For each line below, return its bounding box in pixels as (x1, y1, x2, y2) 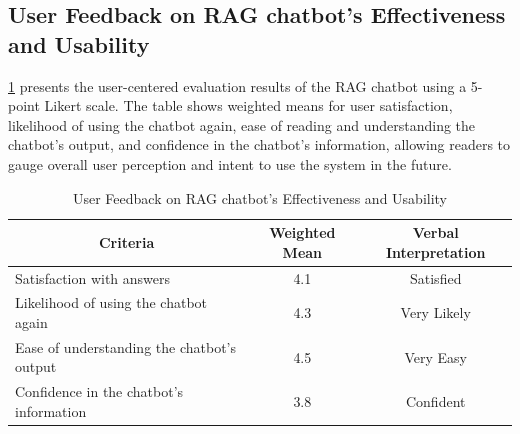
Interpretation (385, 241, 486, 262)
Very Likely (400, 302, 471, 323)
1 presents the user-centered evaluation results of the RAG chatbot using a (8, 75, 467, 96)
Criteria (98, 231, 155, 252)
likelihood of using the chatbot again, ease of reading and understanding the (8, 114, 476, 135)
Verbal (412, 222, 459, 243)
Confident (405, 391, 466, 412)
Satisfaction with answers (15, 267, 171, 288)
